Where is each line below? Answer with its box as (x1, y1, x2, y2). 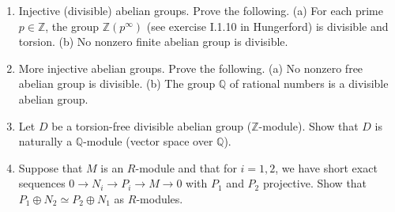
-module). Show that (258, 117, 359, 134)
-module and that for (135, 159, 237, 176)
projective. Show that (262, 175, 367, 191)
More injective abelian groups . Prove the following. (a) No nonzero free (18, 59, 363, 76)
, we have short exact (275, 159, 378, 176)
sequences (18, 175, 66, 191)
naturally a (18, 133, 73, 150)
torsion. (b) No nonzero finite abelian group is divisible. (18, 33, 288, 50)
